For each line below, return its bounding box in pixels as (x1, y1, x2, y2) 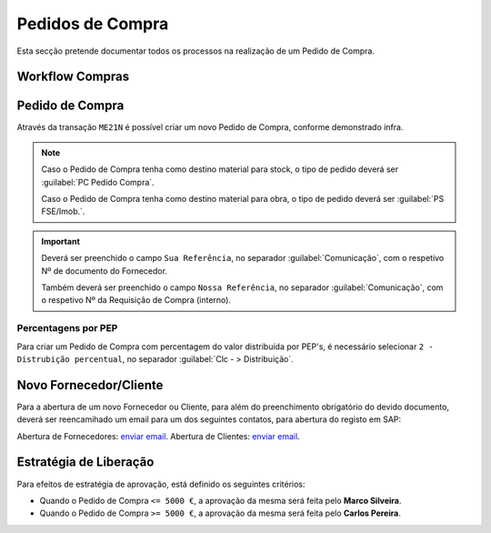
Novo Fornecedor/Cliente (16, 377, 164, 393)
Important (41, 236, 81, 246)
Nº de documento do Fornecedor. (41, 265, 168, 277)
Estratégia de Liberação (16, 455, 155, 470)
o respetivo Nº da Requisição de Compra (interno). (41, 295, 232, 306)
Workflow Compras (16, 69, 130, 85)
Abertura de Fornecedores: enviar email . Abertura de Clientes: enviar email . (16, 430, 300, 441)
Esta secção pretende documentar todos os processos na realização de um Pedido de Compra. (16, 45, 375, 56)
